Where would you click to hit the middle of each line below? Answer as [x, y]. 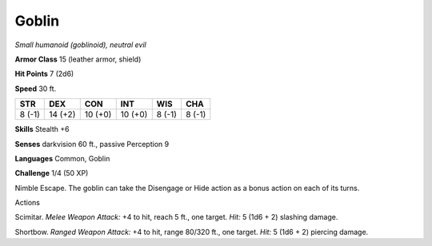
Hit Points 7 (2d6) [44, 74]
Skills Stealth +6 [42, 129]
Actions [27, 203]
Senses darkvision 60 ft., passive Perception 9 [92, 144]
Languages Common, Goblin [62, 158]
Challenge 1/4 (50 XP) [52, 173]
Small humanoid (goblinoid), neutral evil [81, 45]
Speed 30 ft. [36, 89]
